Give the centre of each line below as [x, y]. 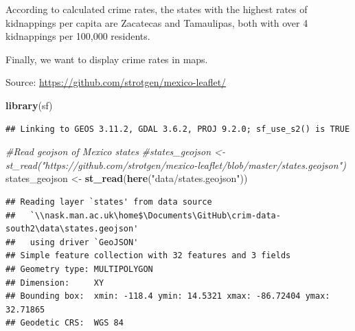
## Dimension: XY [55, 283]
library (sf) [29, 105]
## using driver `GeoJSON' [72, 242]
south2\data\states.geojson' [72, 229]
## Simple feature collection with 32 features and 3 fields [148, 256]
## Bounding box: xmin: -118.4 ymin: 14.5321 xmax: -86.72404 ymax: [168, 296]
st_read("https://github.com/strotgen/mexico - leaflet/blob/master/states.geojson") [176, 164]
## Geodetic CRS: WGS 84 [65, 323]
